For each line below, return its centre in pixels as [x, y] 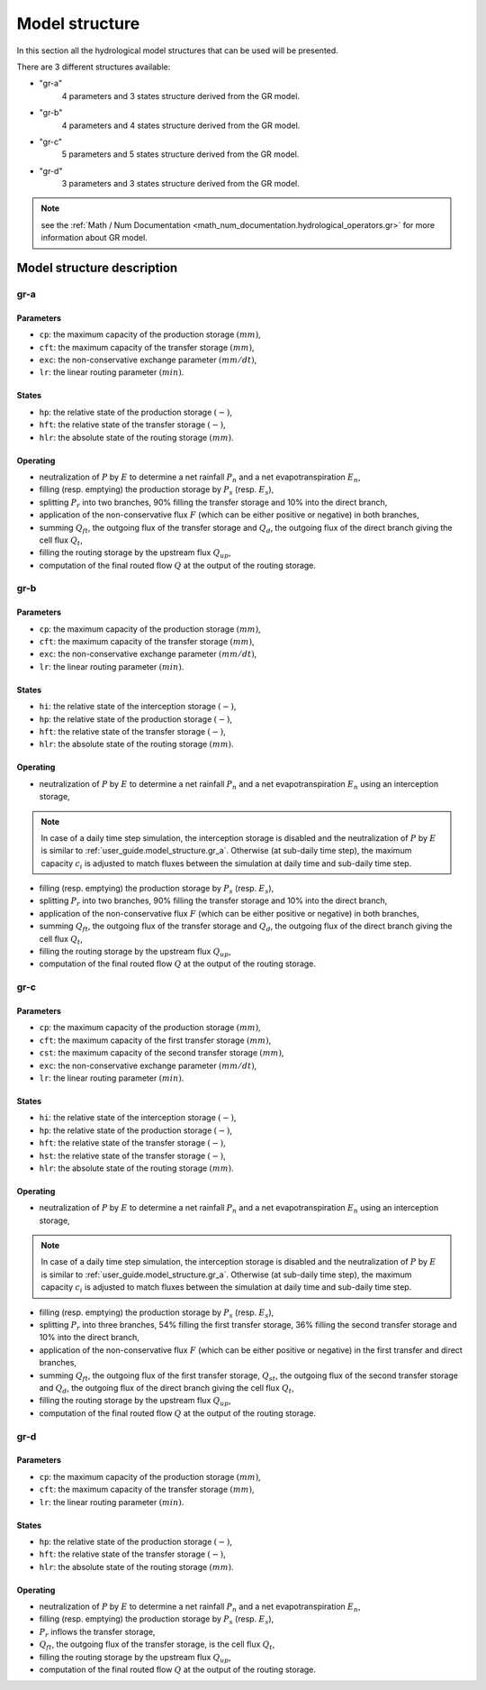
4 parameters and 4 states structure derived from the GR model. [181, 125]
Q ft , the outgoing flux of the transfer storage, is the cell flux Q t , [157, 1645]
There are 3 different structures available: [94, 67]
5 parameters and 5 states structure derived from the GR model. [180, 154]
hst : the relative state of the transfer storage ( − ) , [133, 1156]
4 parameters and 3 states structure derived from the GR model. [181, 96]
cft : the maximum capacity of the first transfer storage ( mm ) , [155, 1040]
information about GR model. [94, 238]
